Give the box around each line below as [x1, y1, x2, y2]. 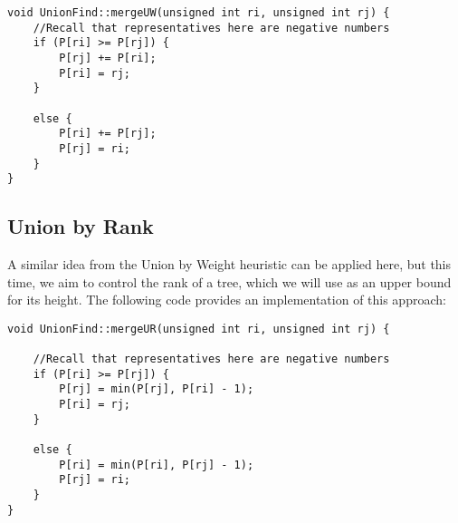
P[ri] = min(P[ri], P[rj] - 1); [59, 458, 254, 471]
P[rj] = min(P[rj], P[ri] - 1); [59, 383, 254, 396]
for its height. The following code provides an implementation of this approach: [7, 290, 446, 309]
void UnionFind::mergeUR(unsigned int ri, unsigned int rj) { [7, 322, 390, 335]
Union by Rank [7, 212, 154, 240]
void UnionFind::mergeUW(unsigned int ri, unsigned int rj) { [7, 6, 390, 19]
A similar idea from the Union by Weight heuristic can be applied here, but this [7, 255, 452, 274]
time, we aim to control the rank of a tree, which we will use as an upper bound [7, 272, 452, 291]
